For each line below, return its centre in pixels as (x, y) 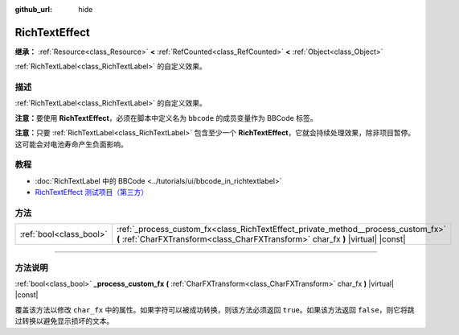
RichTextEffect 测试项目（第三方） (92, 192)
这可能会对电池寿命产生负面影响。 (71, 144)
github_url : (33, 9)
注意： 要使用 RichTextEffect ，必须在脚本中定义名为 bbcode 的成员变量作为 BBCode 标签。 (166, 118)
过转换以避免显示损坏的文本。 (64, 321)
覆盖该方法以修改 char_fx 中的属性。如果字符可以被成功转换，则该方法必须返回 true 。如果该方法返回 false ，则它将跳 (215, 309)
